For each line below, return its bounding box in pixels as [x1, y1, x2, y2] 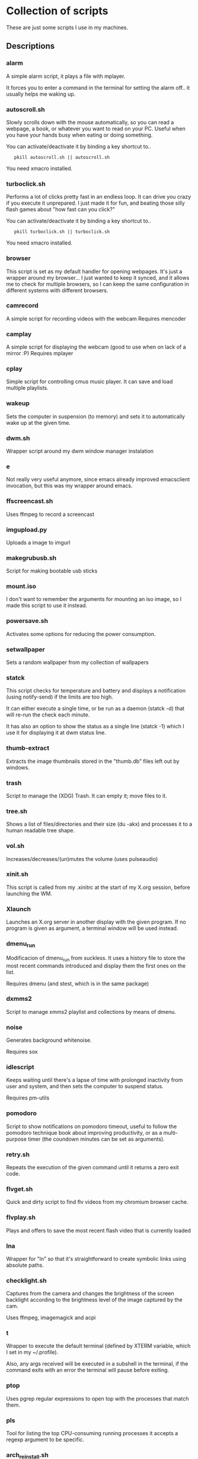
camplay [6, 330, 32, 338]
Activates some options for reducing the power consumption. [6, 630, 156, 637]
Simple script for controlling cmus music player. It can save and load [6, 378, 173, 385]
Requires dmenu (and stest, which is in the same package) [6, 980, 149, 987]
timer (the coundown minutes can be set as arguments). [27, 1135, 165, 1142]
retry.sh [6, 1150, 30, 1159]
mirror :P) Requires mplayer [6, 350, 74, 357]
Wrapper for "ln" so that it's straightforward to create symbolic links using [6, 1255, 187, 1262]
